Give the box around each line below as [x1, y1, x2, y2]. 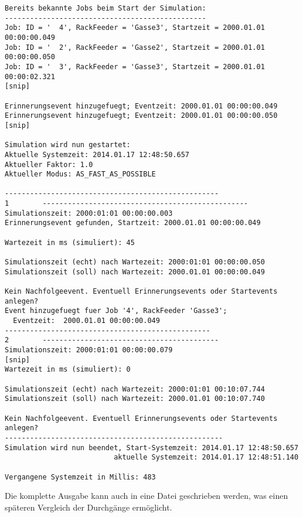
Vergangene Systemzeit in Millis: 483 [5, 472, 156, 481]
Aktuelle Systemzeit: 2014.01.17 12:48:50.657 [5, 150, 189, 159]
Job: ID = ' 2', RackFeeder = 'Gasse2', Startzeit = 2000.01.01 [5, 43, 265, 52]
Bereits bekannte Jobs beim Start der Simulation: [5, 4, 206, 12]
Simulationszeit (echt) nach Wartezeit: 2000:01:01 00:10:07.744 [5, 385, 265, 393]
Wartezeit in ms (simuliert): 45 [5, 238, 135, 247]
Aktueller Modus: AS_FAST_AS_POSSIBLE [5, 170, 156, 179]
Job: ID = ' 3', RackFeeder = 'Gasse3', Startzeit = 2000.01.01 [5, 62, 265, 71]
